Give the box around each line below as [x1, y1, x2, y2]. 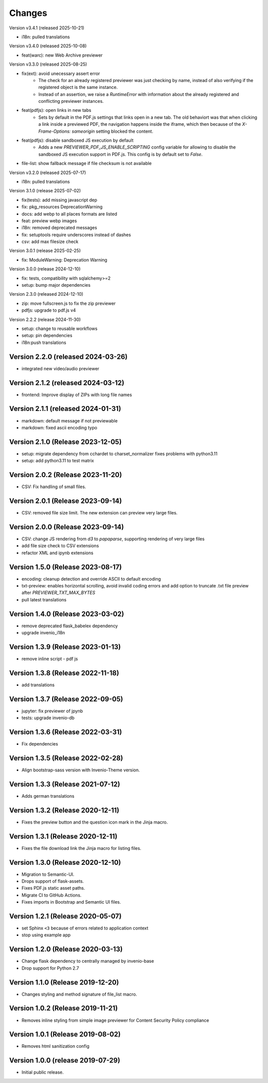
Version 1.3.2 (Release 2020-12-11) [9, 806, 120, 815]
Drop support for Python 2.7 [21, 965, 79, 971]
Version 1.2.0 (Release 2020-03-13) [9, 945, 123, 954]
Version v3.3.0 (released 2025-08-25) [9, 61, 87, 67]
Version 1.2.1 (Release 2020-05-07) [9, 912, 122, 920]
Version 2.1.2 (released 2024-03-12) [9, 378, 125, 387]
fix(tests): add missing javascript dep [21, 197, 98, 203]
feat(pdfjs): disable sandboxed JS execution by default [21, 137, 134, 144]
